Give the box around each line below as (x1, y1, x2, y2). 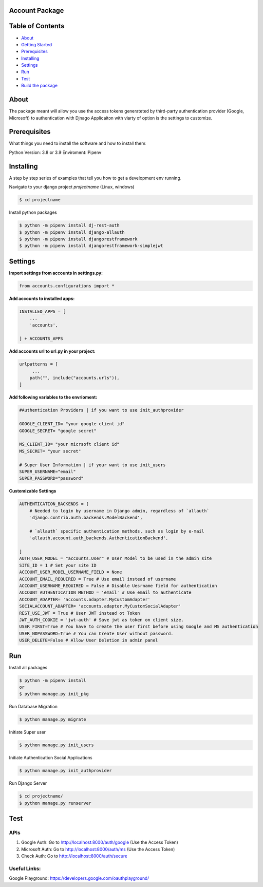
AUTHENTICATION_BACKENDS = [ (19, 501, 89, 507)
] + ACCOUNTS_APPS (19, 336, 63, 341)
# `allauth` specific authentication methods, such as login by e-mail (29, 528, 205, 534)
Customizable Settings (9, 488, 56, 494)
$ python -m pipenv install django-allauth (19, 229, 125, 235)
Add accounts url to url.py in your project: (9, 348, 96, 354)
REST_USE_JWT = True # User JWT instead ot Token (19, 610, 140, 616)
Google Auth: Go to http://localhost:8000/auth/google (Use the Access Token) (21, 839, 179, 845)
